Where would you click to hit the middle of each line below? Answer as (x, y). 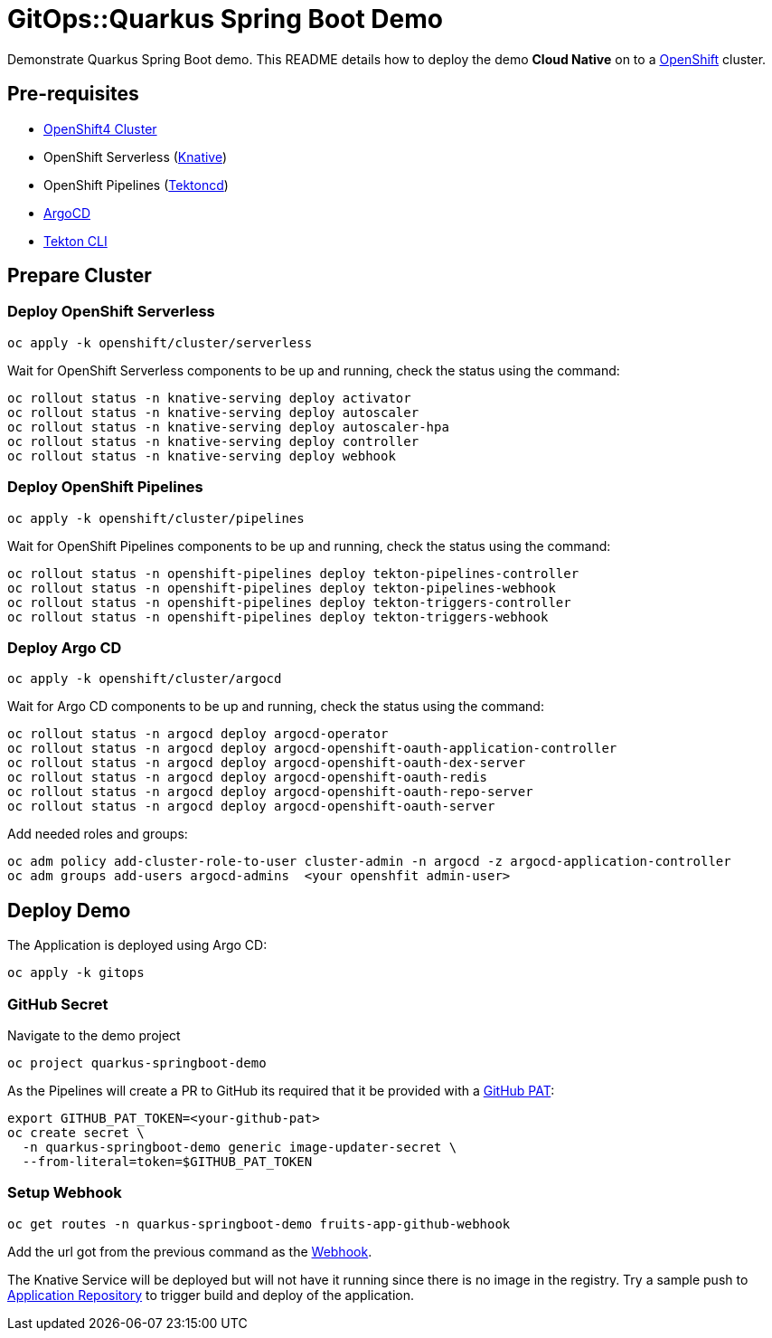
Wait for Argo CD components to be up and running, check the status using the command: (276, 707)
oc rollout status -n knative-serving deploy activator (209, 398)
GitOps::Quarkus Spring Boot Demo (225, 19)
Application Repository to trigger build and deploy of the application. (211, 1295)
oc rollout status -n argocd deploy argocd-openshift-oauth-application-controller (312, 749)
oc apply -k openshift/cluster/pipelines (156, 518)
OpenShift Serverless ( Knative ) (136, 157)
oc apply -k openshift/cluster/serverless (160, 342)
